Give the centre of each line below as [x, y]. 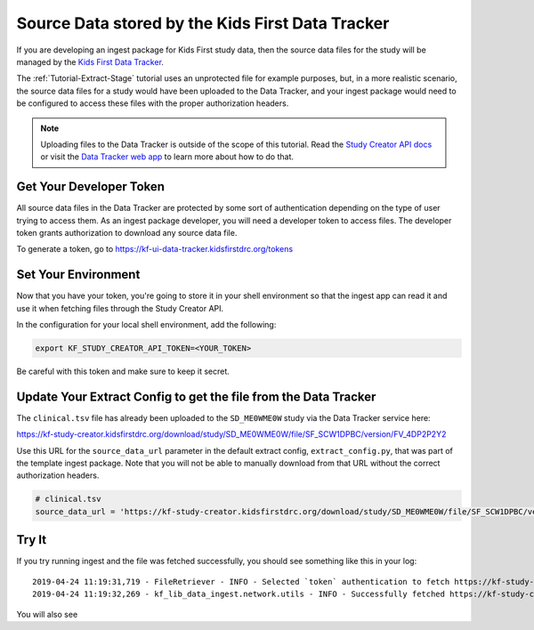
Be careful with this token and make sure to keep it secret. [123, 372]
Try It [32, 540]
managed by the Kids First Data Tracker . [90, 61]
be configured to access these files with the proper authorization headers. [153, 103]
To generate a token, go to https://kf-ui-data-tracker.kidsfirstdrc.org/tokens [155, 249]
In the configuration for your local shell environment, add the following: [146, 325]
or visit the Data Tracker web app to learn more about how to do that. [167, 157]
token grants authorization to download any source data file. [127, 232]
